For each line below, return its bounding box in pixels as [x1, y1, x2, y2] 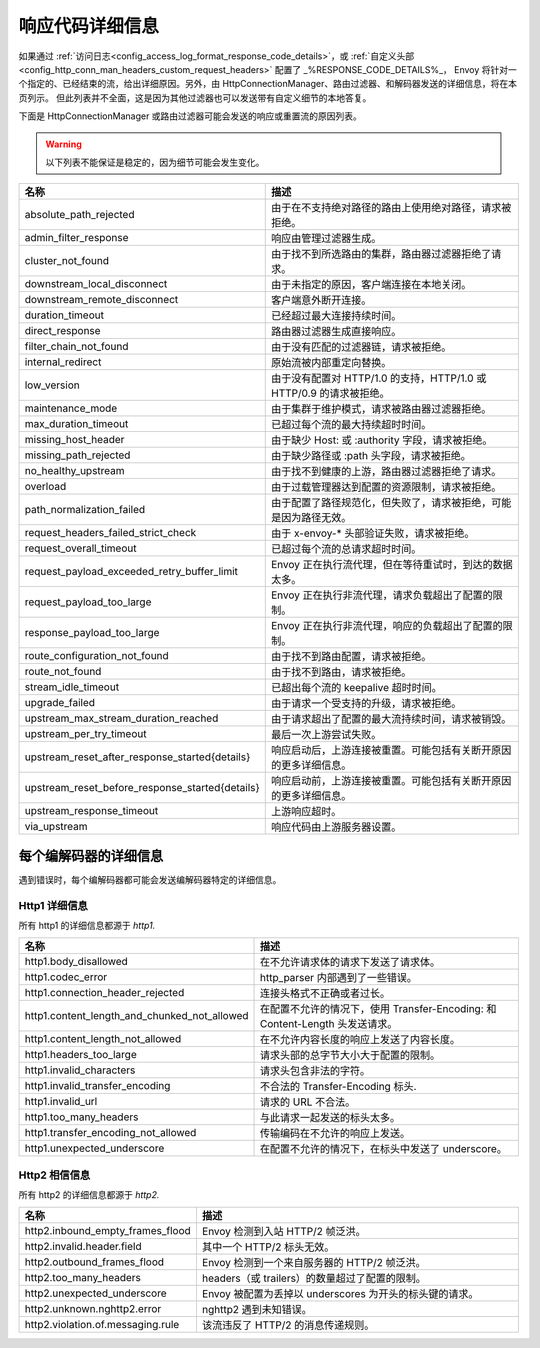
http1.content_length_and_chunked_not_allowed [24, 1009, 249, 1023]
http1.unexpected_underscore [24, 1141, 165, 1155]
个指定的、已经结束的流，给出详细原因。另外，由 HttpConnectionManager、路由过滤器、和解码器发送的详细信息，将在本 [18, 78, 517, 90]
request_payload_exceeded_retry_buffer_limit [24, 565, 239, 579]
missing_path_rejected [24, 448, 131, 462]
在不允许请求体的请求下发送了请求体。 [260, 955, 441, 969]
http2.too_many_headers [24, 1271, 142, 1285]
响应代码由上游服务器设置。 [270, 820, 402, 834]
